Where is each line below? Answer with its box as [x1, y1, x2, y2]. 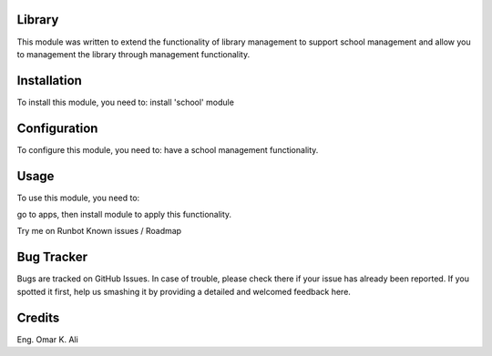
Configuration [16, 120, 98, 136]
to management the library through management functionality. [16, 48, 251, 59]
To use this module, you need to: [16, 192, 140, 203]
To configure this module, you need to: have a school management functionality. [16, 144, 319, 155]
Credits [16, 310, 60, 325]
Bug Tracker [16, 249, 88, 265]
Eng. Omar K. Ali [16, 333, 79, 345]
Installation [16, 73, 82, 88]
